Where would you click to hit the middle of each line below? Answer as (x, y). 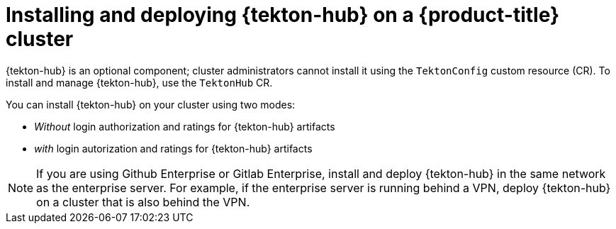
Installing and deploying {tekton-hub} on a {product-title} (283, 15)
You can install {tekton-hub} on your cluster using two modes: (151, 104)
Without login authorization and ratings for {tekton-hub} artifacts (185, 126)
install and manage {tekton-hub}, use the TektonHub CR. (139, 82)
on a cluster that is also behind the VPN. (143, 202)
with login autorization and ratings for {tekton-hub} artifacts (173, 148)
